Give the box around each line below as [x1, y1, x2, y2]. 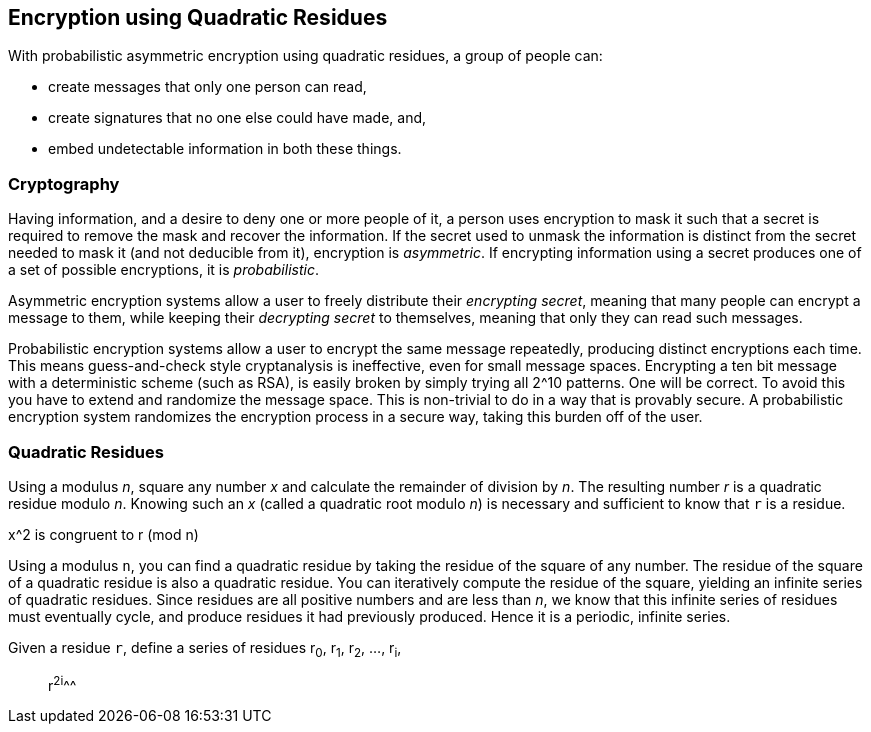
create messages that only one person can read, [48, 78, 367, 96]
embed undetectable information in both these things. [48, 140, 402, 158]
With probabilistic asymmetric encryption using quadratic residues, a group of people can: [8, 47, 603, 65]
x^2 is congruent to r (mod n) [8, 525, 199, 543]
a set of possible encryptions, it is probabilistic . [8, 261, 319, 279]
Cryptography [8, 173, 120, 194]
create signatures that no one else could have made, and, [48, 109, 427, 127]
